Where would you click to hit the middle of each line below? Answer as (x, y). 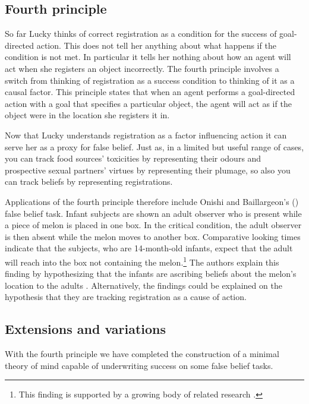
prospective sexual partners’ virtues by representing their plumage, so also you (148, 170)
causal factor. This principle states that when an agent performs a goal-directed (150, 92)
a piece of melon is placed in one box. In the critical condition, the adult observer (153, 225)
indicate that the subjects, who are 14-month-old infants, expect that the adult (149, 248)
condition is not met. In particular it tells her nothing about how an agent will (148, 57)
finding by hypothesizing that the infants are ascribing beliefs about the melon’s (151, 274)
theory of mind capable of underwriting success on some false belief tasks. (139, 365)
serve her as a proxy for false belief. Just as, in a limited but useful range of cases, (154, 146)
